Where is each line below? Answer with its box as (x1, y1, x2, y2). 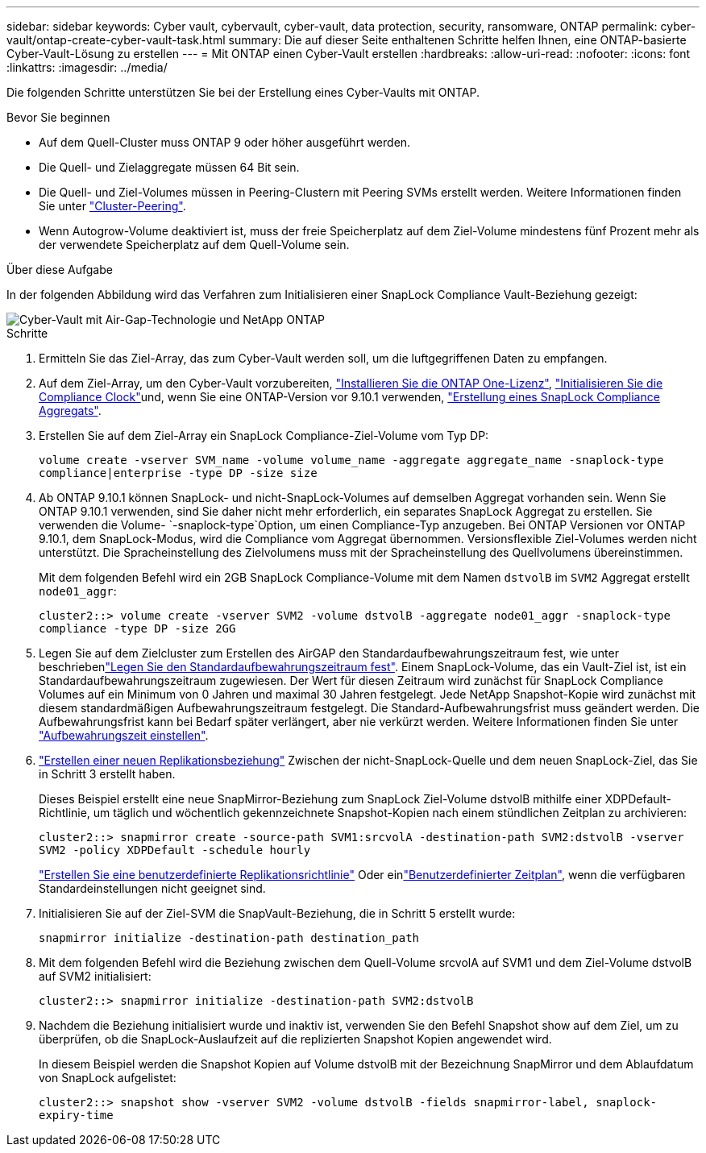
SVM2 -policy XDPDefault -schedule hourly (39, 844, 311, 856)
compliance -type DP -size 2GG (39, 622, 236, 635)
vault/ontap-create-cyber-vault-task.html (6, 33, 226, 47)
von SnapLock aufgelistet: (39, 1071, 176, 1085)
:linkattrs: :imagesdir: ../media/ (6, 60, 168, 74)
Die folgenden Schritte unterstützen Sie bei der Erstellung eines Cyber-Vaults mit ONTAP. (6, 85, 480, 99)
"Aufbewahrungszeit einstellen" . (39, 728, 209, 742)
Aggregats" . (39, 404, 102, 417)
